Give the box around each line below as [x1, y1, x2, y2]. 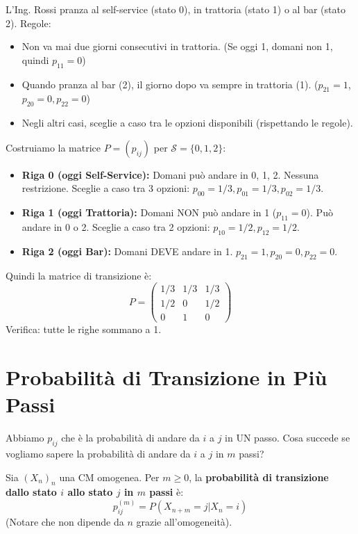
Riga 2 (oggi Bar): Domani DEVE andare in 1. [22, 243, 233, 258]
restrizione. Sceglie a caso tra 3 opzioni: [22, 181, 190, 195]
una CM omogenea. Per [59, 469, 160, 484]
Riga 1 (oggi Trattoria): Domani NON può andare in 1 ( [22, 205, 277, 220]
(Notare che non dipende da [6, 515, 124, 529]
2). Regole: [6, 15, 51, 30]
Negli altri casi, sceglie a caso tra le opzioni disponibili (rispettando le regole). [22, 115, 353, 130]
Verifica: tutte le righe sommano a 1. [6, 322, 162, 337]
